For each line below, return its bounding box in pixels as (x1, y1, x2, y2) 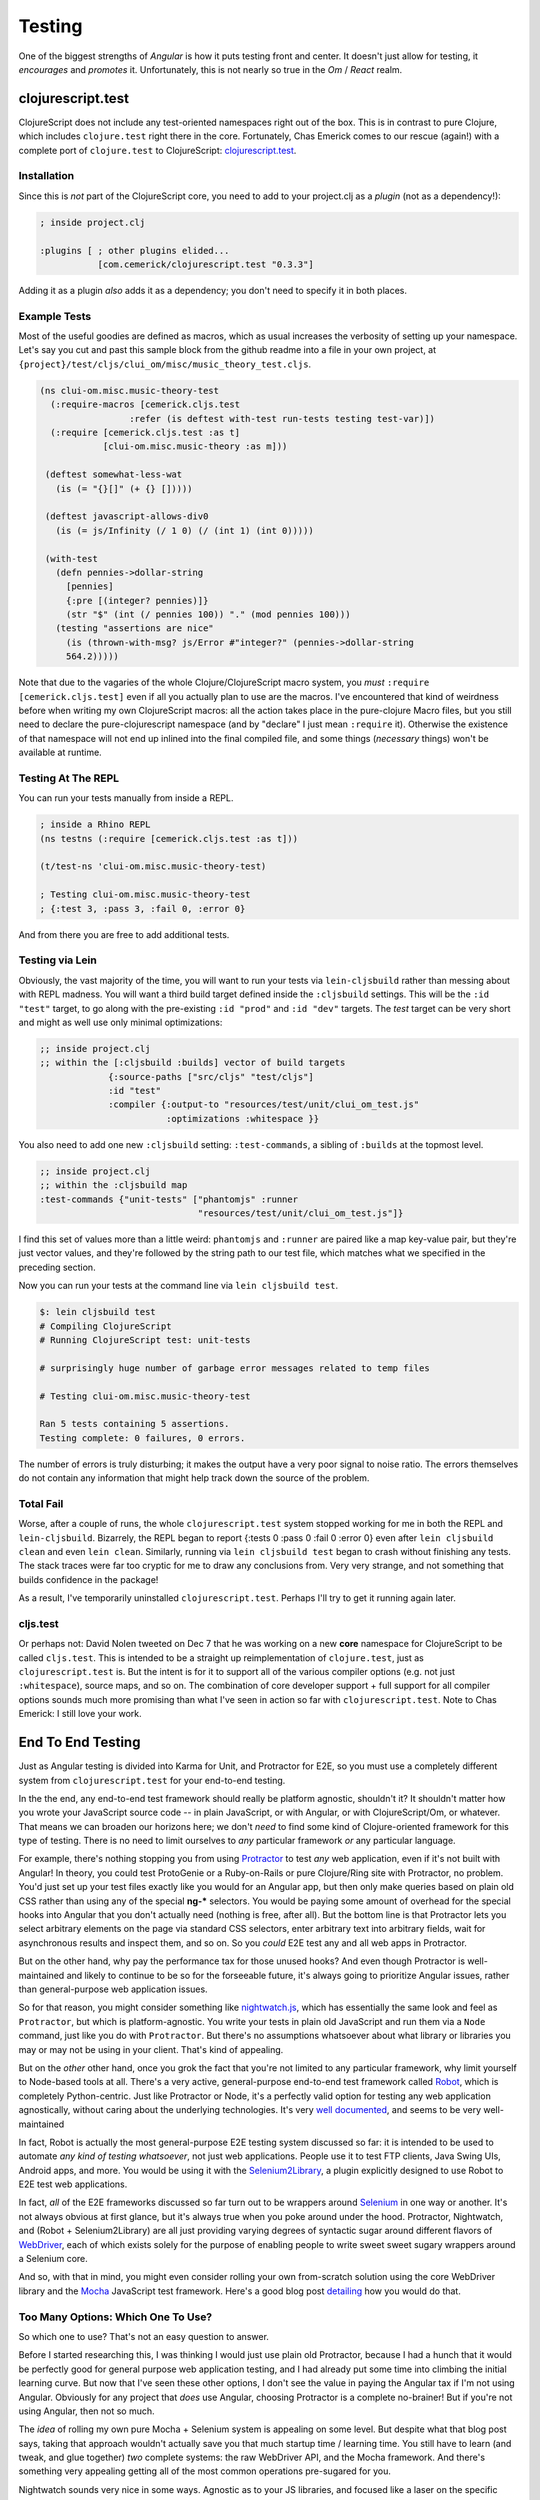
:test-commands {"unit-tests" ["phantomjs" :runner (39, 1193, 299, 1205)
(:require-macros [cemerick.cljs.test (50, 399, 240, 410)
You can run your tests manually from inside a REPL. (18, 792, 234, 804)
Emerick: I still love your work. (18, 1708, 142, 1720)
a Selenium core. (18, 2253, 89, 2265)
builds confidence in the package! (18, 1573, 159, 1585)
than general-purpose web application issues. (18, 1983, 209, 1995)
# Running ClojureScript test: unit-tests (39, 1334, 251, 1345)
